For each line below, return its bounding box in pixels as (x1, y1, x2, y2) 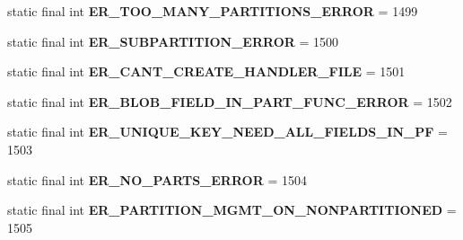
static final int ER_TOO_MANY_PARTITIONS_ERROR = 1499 (7, 2, 418, 20)
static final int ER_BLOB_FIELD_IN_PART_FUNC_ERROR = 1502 (7, 92, 452, 111)
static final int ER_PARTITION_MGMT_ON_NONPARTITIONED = (7, 200, 457, 219)
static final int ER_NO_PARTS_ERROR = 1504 (7, 170, 307, 189)
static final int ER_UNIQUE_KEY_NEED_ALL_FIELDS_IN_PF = (7, 122, 448, 141)
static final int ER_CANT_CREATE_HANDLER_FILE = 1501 (7, 62, 406, 81)
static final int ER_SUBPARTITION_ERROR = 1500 (7, 31, 339, 50)
